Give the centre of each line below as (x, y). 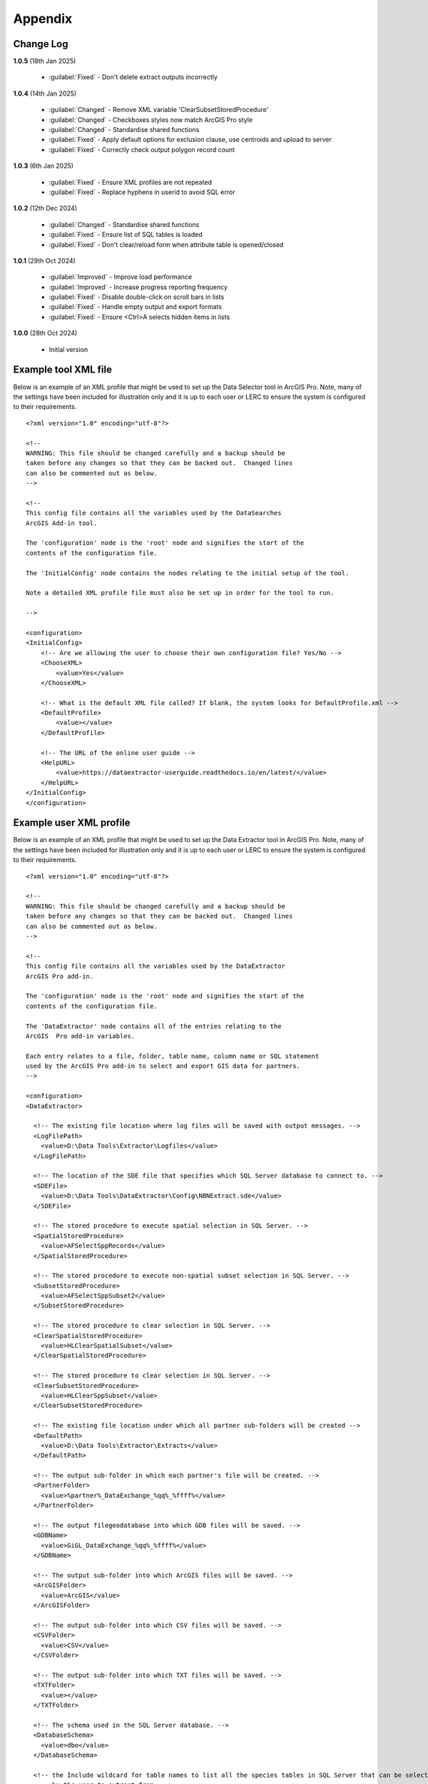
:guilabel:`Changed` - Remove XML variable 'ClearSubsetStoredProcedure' (159, 110)
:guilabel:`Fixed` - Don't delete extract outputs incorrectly (133, 77)
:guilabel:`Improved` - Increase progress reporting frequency (138, 287)
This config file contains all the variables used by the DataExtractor (156, 966)
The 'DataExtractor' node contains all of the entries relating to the (154, 1026)
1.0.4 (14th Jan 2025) (45, 93)
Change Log (41, 44)
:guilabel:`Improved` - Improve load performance (121, 277)
